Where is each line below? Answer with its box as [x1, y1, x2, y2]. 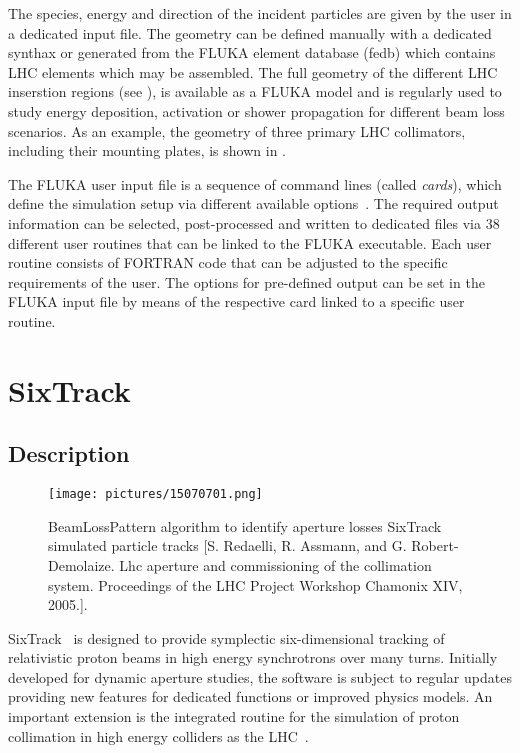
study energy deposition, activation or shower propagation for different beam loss [8, 100, 505, 121]
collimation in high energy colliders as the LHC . [8, 725, 309, 746]
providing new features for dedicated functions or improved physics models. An [8, 686, 493, 707]
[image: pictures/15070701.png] [48, 487, 263, 502]
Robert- [411, 535, 459, 556]
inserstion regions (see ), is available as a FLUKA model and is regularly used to [8, 81, 502, 102]
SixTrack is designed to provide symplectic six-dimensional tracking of [8, 627, 445, 648]
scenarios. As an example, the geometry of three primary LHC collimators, [8, 120, 466, 141]
